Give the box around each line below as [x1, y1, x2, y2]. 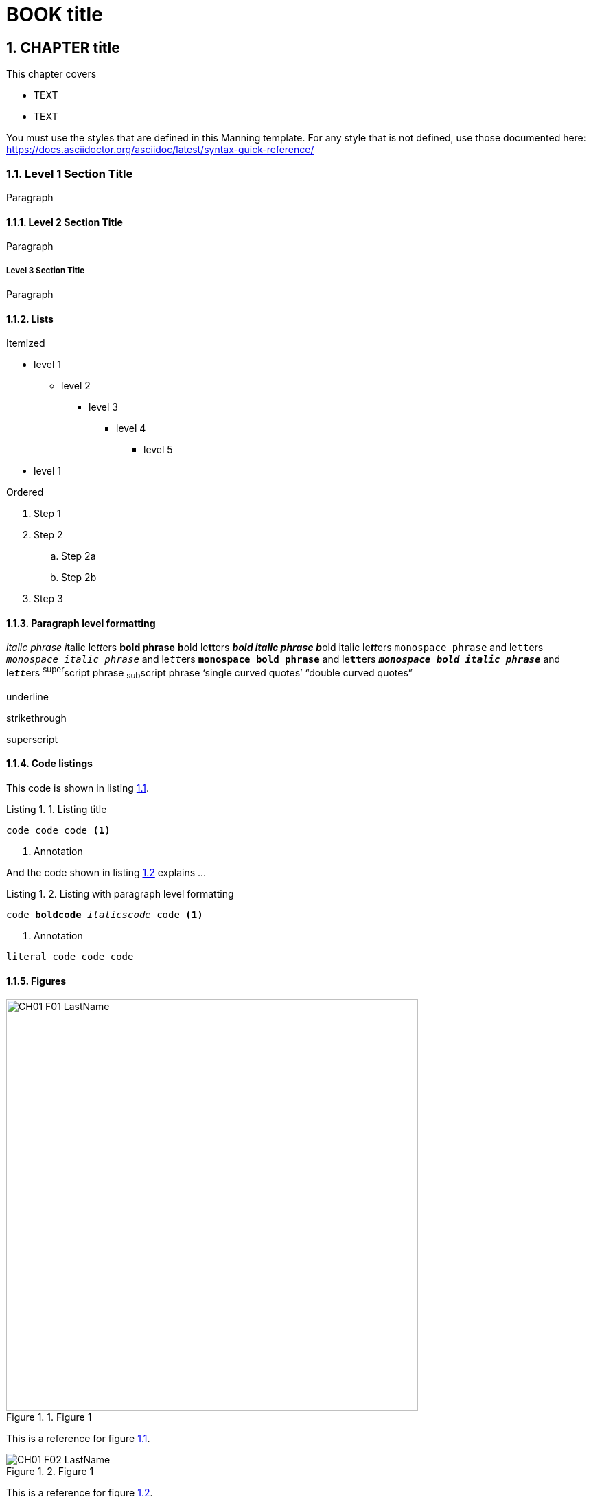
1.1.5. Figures [6, 974, 67, 987]
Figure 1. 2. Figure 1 [6, 1465, 94, 1478]
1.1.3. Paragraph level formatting [6, 617, 156, 629]
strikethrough [6, 711, 67, 724]
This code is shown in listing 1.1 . [6, 782, 150, 795]
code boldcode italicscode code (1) [6, 909, 203, 921]
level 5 [143, 444, 173, 456]
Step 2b [61, 571, 97, 584]
